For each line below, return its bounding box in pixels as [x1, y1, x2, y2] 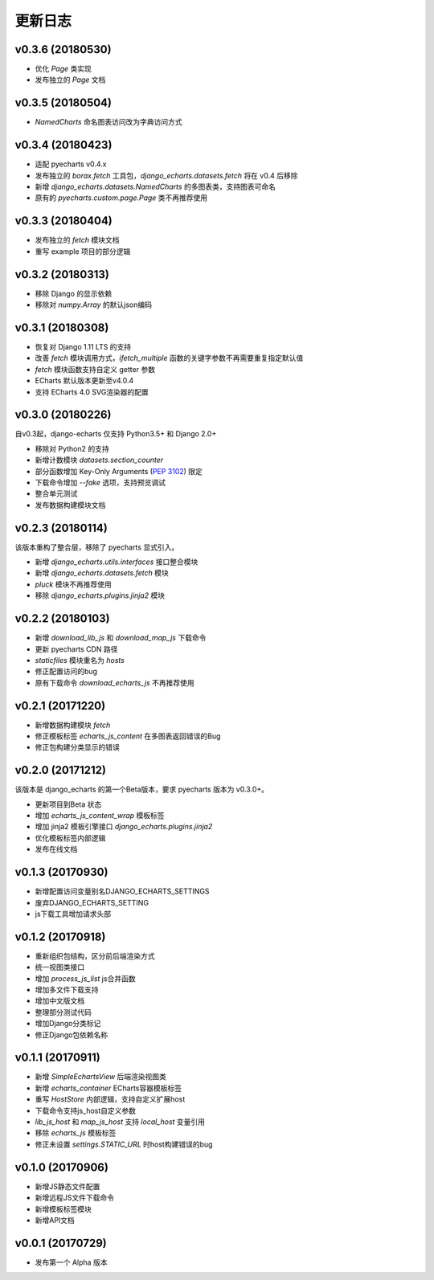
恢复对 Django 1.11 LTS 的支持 [35, 341, 132, 351]
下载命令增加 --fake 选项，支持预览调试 [35, 477, 166, 487]
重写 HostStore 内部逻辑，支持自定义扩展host [35, 1094, 186, 1104]
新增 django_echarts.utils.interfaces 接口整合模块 [35, 557, 199, 566]
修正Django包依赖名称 [35, 1029, 108, 1040]
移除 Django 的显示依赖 [35, 288, 113, 298]
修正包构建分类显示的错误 [35, 742, 120, 752]
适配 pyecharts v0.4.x [35, 159, 108, 169]
